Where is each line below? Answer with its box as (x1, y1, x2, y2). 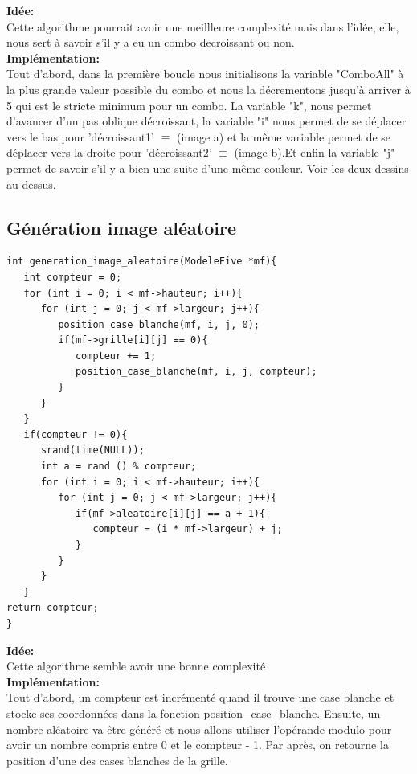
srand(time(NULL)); (40, 444, 145, 457)
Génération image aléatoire (6, 215, 237, 240)
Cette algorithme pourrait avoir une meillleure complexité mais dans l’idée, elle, (6, 18, 399, 35)
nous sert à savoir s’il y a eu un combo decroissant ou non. (6, 34, 295, 51)
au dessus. (6, 175, 56, 192)
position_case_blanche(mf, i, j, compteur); (75, 366, 317, 378)
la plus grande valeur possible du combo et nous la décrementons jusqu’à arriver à (6, 80, 411, 97)
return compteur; (6, 602, 99, 614)
